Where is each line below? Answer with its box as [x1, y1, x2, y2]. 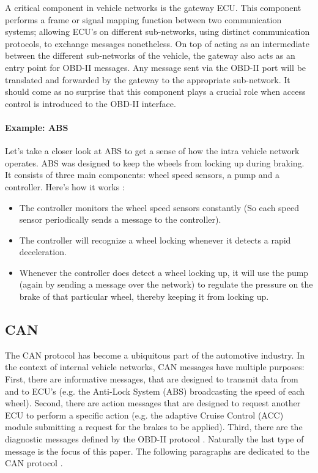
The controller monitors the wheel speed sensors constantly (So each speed [19, 201, 299, 214]
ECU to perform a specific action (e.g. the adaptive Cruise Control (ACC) [5, 408, 284, 421]
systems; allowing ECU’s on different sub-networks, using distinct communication [5, 25, 310, 38]
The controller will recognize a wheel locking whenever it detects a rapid [19, 233, 291, 246]
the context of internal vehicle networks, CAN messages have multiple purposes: [5, 360, 305, 373]
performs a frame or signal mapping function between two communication [5, 13, 282, 26]
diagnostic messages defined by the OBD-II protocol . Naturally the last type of [5, 433, 304, 445]
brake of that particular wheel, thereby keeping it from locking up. [19, 290, 269, 303]
